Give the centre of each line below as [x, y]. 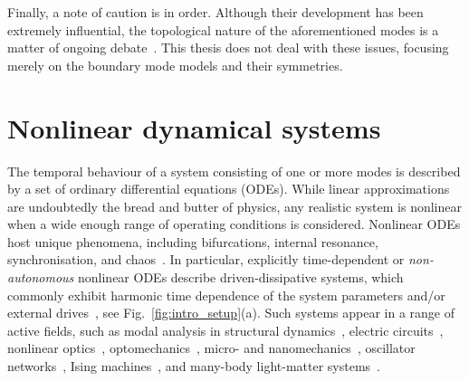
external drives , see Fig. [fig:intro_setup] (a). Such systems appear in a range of [231, 313]
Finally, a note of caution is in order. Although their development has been [215, 12]
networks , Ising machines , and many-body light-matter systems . [194, 366]
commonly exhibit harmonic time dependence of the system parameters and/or [226, 295]
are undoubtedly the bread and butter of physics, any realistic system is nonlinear [234, 206]
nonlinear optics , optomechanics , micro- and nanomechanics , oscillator [211, 348]
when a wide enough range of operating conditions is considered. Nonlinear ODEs [234, 224]
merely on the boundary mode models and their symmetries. [175, 65]
